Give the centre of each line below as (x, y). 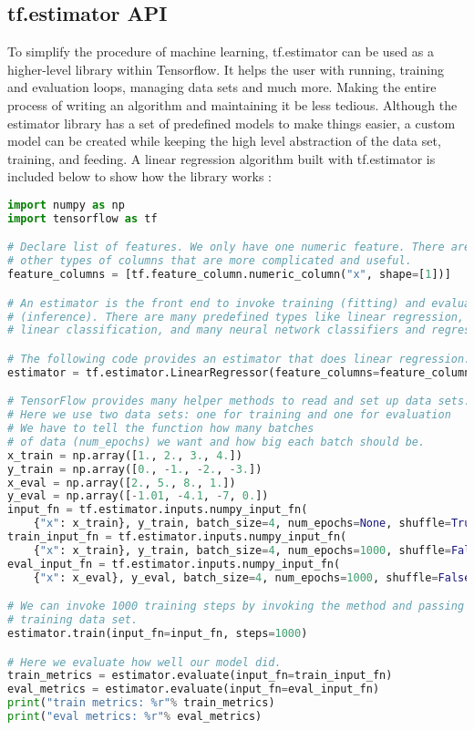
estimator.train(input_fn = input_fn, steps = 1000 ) (158, 633)
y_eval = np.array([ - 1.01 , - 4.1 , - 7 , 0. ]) (138, 496)
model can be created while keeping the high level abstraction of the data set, (224, 141)
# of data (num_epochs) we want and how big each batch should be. (216, 442)
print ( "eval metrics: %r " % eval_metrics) (135, 717)
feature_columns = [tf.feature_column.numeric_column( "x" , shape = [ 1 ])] (229, 275)
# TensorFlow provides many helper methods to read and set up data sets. (239, 401)
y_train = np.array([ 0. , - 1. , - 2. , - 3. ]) (135, 469)
